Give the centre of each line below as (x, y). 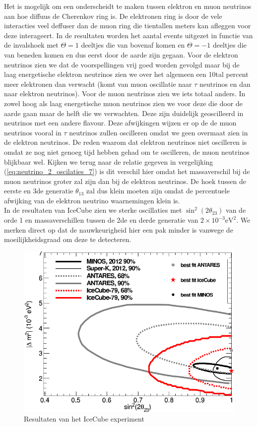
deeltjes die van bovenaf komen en (133, 45)
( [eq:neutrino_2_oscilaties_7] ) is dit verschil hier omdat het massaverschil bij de (127, 171)
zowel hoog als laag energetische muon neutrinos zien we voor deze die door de (123, 103)
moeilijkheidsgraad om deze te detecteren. (68, 239)
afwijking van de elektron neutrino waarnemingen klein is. (92, 200)
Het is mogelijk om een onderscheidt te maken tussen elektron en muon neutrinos (128, 6)
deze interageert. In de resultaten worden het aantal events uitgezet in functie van (128, 35)
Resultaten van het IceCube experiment (84, 419)
